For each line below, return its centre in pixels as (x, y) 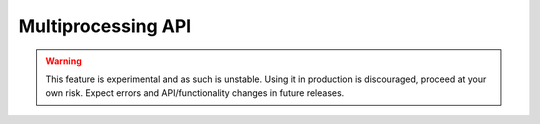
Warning (63, 61)
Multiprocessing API (105, 26)
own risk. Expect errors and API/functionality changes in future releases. (195, 93)
